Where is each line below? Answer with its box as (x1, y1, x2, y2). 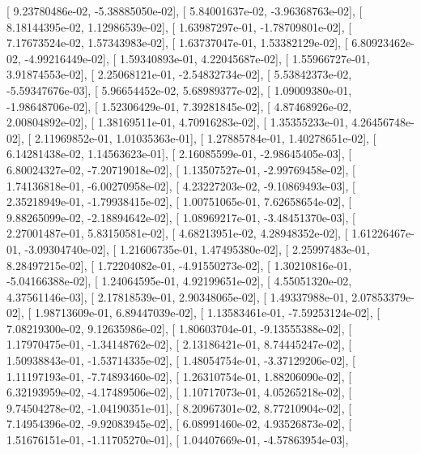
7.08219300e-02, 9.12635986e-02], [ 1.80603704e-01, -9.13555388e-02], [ (6, 319, 352, 336)
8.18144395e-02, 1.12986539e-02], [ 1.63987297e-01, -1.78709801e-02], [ (6, 18, 352, 35)
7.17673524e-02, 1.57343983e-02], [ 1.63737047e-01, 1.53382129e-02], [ (6, 34, 348, 51)
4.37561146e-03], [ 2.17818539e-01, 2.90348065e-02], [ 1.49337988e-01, (6, 288, 348, 305)
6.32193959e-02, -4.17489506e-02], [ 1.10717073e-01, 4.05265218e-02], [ (6, 383, 352, 400)
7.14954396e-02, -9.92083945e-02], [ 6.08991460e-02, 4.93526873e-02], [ (6, 415, 352, 432)
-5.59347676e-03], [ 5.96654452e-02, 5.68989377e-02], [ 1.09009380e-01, (6, 81, 352, 98)
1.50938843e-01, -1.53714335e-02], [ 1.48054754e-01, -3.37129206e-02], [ (6, 352, 355, 369)
